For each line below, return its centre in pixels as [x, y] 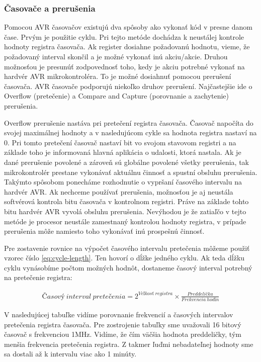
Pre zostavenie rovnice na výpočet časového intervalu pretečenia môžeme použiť [127, 248]
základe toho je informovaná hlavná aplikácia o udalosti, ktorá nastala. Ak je [123, 152]
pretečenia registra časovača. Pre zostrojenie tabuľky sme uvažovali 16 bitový [123, 324]
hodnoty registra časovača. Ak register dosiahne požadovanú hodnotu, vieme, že [127, 47]
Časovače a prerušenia [50, 8]
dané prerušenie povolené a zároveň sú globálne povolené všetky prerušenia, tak [127, 162]
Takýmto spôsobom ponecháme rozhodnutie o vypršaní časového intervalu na [123, 182]
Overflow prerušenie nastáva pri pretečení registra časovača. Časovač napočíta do [129, 122]
